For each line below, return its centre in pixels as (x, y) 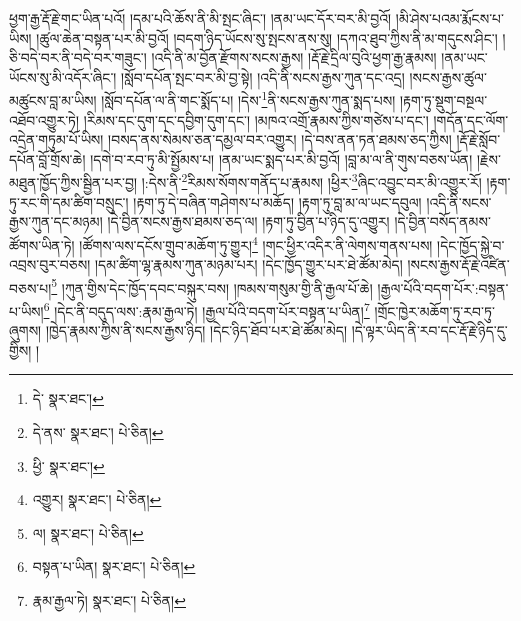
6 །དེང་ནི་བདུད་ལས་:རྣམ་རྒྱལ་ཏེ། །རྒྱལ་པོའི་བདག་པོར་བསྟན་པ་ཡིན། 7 (206, 309)
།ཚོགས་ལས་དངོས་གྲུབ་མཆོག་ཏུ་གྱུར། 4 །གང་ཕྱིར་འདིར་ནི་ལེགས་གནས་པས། (256, 243)
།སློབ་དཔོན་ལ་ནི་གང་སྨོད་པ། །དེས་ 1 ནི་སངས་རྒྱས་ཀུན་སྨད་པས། (248, 99)
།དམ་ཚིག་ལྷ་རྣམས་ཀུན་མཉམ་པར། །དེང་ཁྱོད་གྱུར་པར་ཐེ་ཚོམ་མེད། (248, 264)
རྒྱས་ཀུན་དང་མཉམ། (56, 221)
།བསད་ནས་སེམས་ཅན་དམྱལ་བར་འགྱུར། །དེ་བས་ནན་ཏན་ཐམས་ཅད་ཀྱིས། (280, 139)
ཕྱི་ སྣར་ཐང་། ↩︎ (68, 465)
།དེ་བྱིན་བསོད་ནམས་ (442, 221)
